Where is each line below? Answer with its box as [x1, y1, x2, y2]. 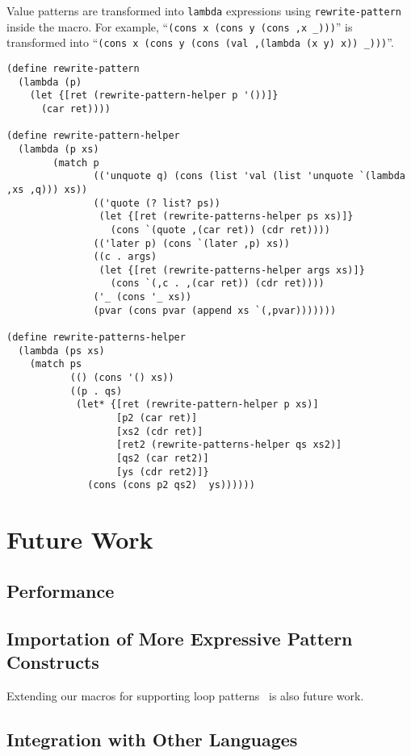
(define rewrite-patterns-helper [6, 332, 186, 344]
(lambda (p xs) [18, 143, 99, 155]
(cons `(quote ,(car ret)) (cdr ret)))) [110, 223, 330, 236]
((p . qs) [69, 385, 123, 397]
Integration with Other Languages [6, 726, 298, 751]
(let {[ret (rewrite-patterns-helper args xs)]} [99, 264, 365, 276]
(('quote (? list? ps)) [93, 197, 220, 209]
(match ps [29, 358, 82, 370]
